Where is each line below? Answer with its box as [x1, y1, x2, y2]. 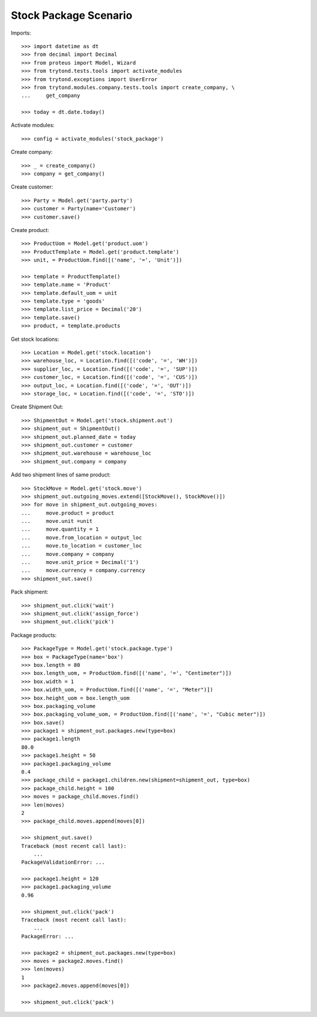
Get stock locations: [11, 335, 59, 343]
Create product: [11, 226, 49, 233]
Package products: [11, 632, 57, 639]
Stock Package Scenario [11, 9, 133, 22]
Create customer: [11, 183, 53, 190]
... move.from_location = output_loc [21, 534, 142, 541]
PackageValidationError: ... [21, 859, 105, 866]
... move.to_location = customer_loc [21, 542, 142, 549]
